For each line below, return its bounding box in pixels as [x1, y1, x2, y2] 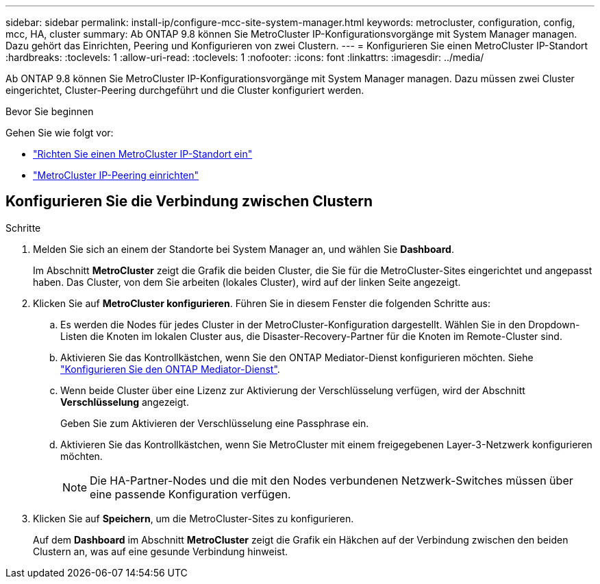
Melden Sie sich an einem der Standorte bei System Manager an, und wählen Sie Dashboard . [33, 243, 454, 255]
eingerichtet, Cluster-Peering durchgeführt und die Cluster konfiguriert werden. [5, 84, 364, 96]
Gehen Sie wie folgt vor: [5, 127, 114, 138]
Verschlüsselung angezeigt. [60, 396, 189, 408]
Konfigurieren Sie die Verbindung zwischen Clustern [5, 193, 373, 210]
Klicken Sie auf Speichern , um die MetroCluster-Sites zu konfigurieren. [33, 512, 354, 524]
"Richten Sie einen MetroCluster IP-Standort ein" [33, 148, 253, 160]
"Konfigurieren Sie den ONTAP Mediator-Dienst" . [60, 363, 280, 375]
